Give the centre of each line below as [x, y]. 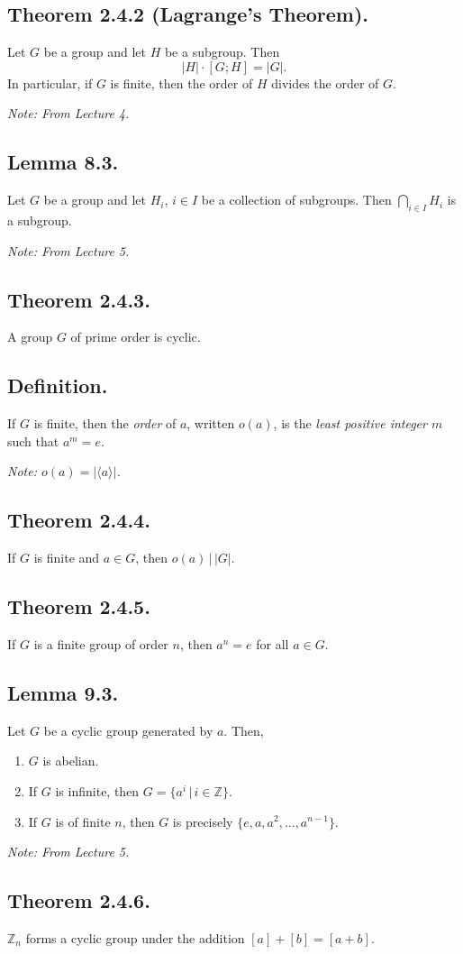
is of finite [83, 821]
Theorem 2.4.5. [79, 606]
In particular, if [50, 83]
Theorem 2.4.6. [79, 900]
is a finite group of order [101, 643]
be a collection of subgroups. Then [296, 200]
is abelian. [71, 761]
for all [272, 643]
